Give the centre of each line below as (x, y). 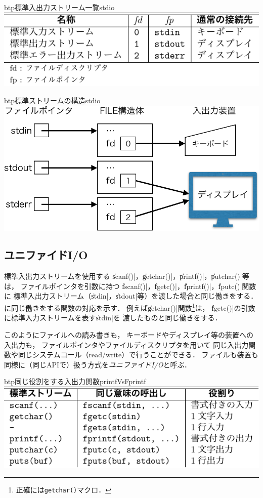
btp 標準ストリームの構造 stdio (52, 100)
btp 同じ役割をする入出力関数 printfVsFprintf (75, 381)
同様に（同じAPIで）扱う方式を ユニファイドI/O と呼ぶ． (98, 364)
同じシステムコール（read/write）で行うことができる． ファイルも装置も (138, 355)
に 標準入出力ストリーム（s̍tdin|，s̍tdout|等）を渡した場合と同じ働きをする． (131, 296)
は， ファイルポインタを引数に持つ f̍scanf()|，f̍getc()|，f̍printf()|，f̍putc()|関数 (130, 286)
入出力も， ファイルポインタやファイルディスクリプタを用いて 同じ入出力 (126, 344)
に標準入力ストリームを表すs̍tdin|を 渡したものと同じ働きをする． (113, 318)
